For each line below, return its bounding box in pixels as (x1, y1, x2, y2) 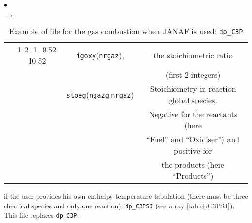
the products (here (161, 159, 224, 170)
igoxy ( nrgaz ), (76, 49, 124, 61)
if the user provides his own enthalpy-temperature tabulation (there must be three (4, 191, 248, 201)
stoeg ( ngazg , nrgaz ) (66, 88, 134, 100)
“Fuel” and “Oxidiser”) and (146, 134, 240, 145)
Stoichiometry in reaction (150, 83, 236, 94)
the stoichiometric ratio (153, 49, 233, 61)
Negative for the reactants (149, 108, 237, 120)
